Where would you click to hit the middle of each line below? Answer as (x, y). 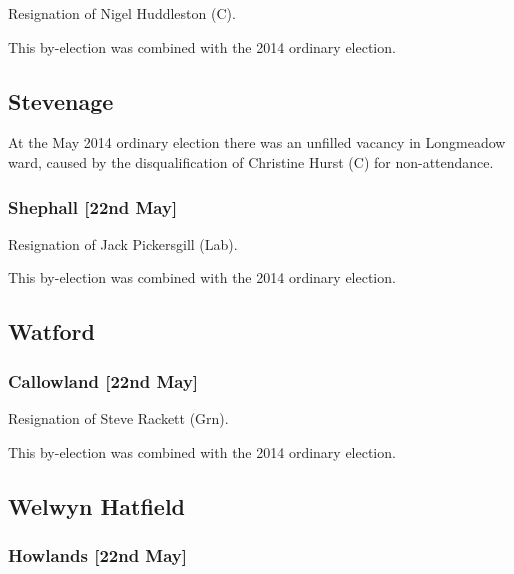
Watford (51, 331)
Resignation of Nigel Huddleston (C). (122, 13)
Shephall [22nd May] (93, 206)
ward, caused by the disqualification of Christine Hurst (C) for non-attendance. (251, 161)
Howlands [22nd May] (98, 554)
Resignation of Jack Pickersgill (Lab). (123, 243)
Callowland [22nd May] (103, 380)
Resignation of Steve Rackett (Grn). (118, 417)
